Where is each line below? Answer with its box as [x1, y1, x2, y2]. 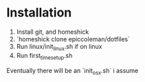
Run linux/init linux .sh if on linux [16, 42, 102, 52]
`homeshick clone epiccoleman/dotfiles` [16, 34, 130, 43]
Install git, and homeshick [16, 28, 89, 36]
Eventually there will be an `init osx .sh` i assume [6, 66, 139, 76]
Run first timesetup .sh [16, 51, 73, 61]
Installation [6, 5, 72, 21]
